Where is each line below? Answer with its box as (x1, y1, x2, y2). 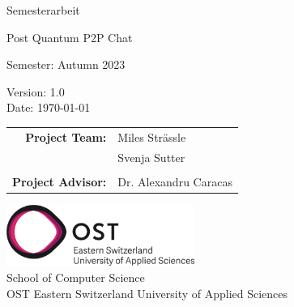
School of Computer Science (6, 268, 145, 285)
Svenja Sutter (117, 148, 185, 165)
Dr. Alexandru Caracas (117, 173, 232, 190)
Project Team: (25, 128, 107, 145)
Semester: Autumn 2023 (6, 56, 126, 73)
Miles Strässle (117, 128, 186, 145)
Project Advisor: (12, 173, 107, 190)
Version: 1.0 (6, 83, 65, 100)
